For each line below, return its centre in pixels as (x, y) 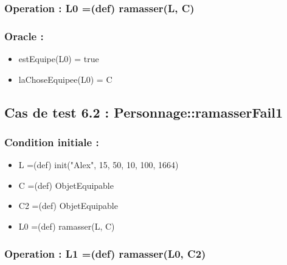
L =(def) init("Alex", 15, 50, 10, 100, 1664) (99, 165)
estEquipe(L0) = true (59, 59)
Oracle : (24, 36)
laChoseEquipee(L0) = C (65, 79)
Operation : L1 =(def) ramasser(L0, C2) (105, 253)
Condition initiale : (52, 142)
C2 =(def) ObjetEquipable (68, 206)
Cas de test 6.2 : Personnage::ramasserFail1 (143, 112)
